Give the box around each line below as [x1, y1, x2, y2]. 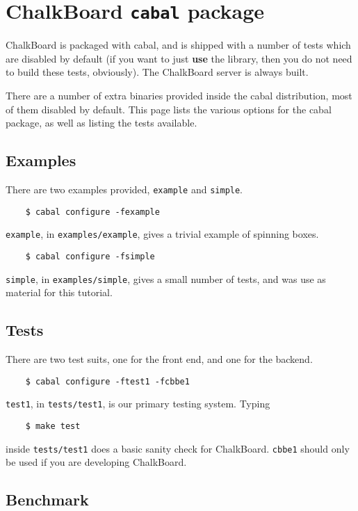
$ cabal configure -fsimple [25, 251, 155, 261]
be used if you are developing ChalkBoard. [6, 455, 187, 469]
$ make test [25, 421, 81, 431]
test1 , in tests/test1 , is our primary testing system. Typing [6, 396, 270, 411]
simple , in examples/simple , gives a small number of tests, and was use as [6, 271, 326, 286]
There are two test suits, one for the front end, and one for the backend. [6, 352, 313, 366]
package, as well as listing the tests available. [6, 115, 197, 130]
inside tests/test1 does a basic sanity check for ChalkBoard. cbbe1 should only [6, 441, 350, 455]
